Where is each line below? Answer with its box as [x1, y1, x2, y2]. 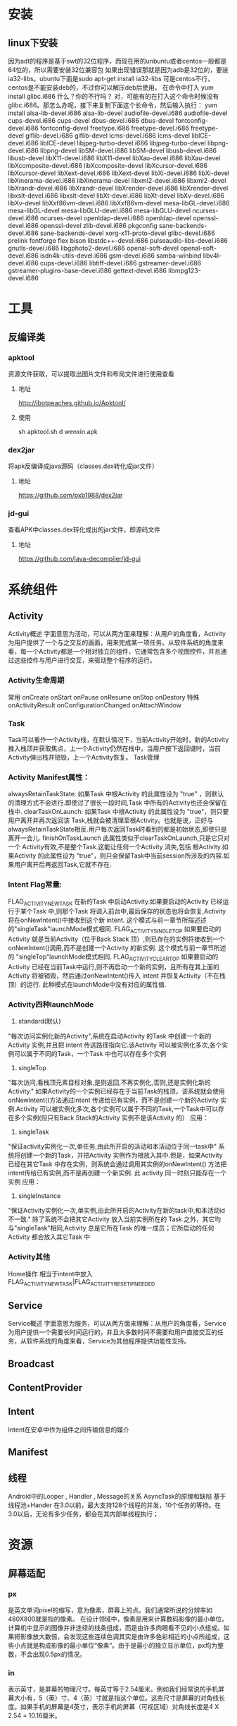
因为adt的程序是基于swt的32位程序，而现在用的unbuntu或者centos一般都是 [8, 57, 227, 65]
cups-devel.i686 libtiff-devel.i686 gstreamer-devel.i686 [39, 259, 202, 267]
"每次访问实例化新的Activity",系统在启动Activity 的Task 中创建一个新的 [8, 1032, 212, 1041]
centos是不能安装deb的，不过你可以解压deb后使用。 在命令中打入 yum [8, 83, 214, 92]
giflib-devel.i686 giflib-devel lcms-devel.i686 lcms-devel [25, 131, 191, 140]
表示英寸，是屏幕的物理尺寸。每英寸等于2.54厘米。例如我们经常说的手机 [8, 1685, 219, 1694]
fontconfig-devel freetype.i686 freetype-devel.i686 [39, 124, 189, 132]
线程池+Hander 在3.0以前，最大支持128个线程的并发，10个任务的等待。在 [8, 1501, 222, 1509]
